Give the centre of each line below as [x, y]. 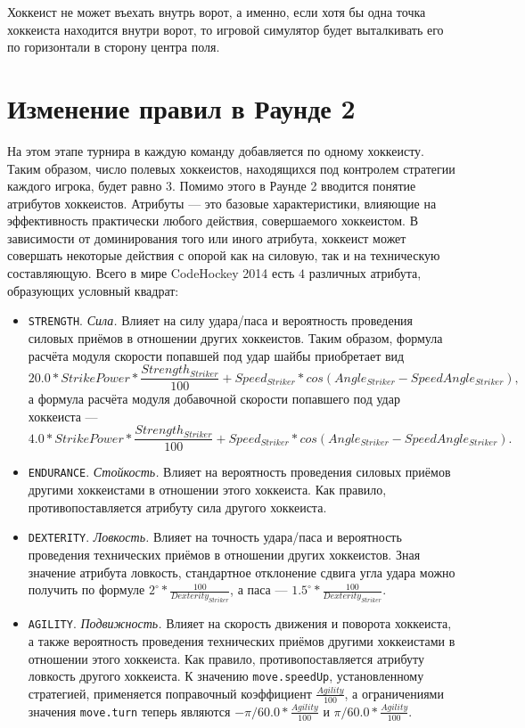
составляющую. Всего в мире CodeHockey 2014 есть [151, 273]
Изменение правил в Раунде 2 [181, 107]
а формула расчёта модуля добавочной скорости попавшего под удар [214, 399]
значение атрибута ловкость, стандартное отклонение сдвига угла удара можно [242, 572]
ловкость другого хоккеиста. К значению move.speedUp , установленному [226, 676]
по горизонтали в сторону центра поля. [114, 47]
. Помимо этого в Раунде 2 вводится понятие [294, 186]
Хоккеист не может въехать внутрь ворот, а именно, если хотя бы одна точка [217, 12]
